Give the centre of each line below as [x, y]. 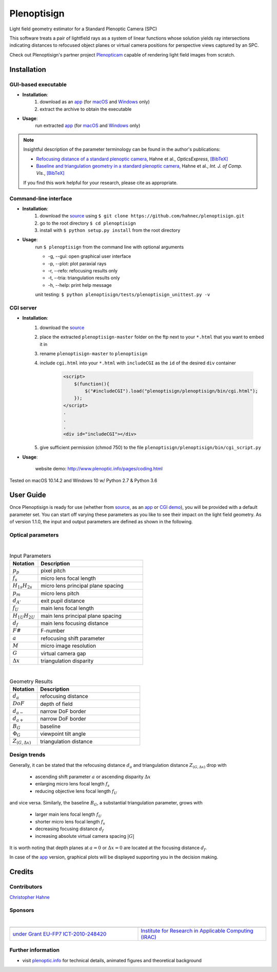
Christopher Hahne [29, 897]
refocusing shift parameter [73, 638]
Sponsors [22, 910]
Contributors [26, 887]
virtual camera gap [64, 653]
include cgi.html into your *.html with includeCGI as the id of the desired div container [138, 363]
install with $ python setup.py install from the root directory [110, 230]
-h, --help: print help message [80, 285]
